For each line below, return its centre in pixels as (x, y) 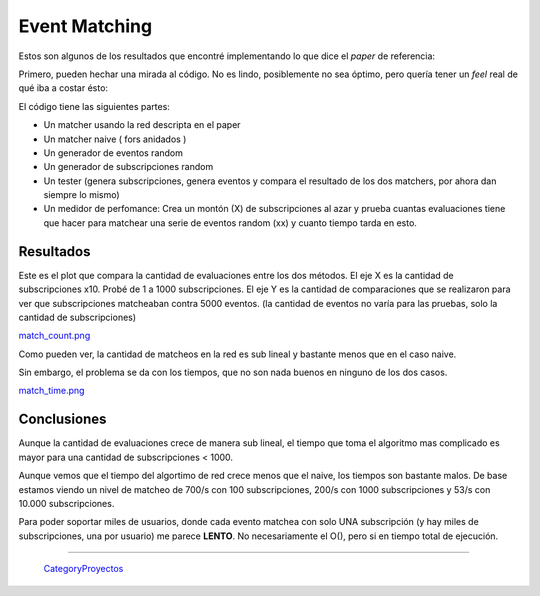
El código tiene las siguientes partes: (94, 106)
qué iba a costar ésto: (63, 88)
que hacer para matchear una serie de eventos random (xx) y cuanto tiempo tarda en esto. (230, 222)
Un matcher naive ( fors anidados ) (115, 139)
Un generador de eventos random (113, 152)
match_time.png (51, 391)
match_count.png (54, 336)
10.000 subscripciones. (66, 503)
